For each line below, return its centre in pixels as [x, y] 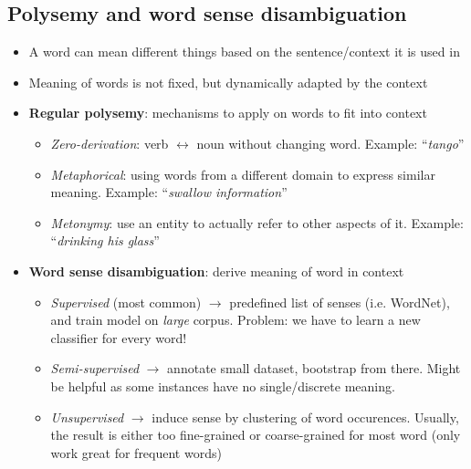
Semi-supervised [95, 368]
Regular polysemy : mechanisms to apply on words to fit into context [228, 113]
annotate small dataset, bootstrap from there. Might [314, 368]
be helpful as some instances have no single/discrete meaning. [223, 386]
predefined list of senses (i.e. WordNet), [340, 302]
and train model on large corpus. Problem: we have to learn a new [235, 320]
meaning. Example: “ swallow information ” [169, 192]
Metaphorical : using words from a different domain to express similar [243, 174]
